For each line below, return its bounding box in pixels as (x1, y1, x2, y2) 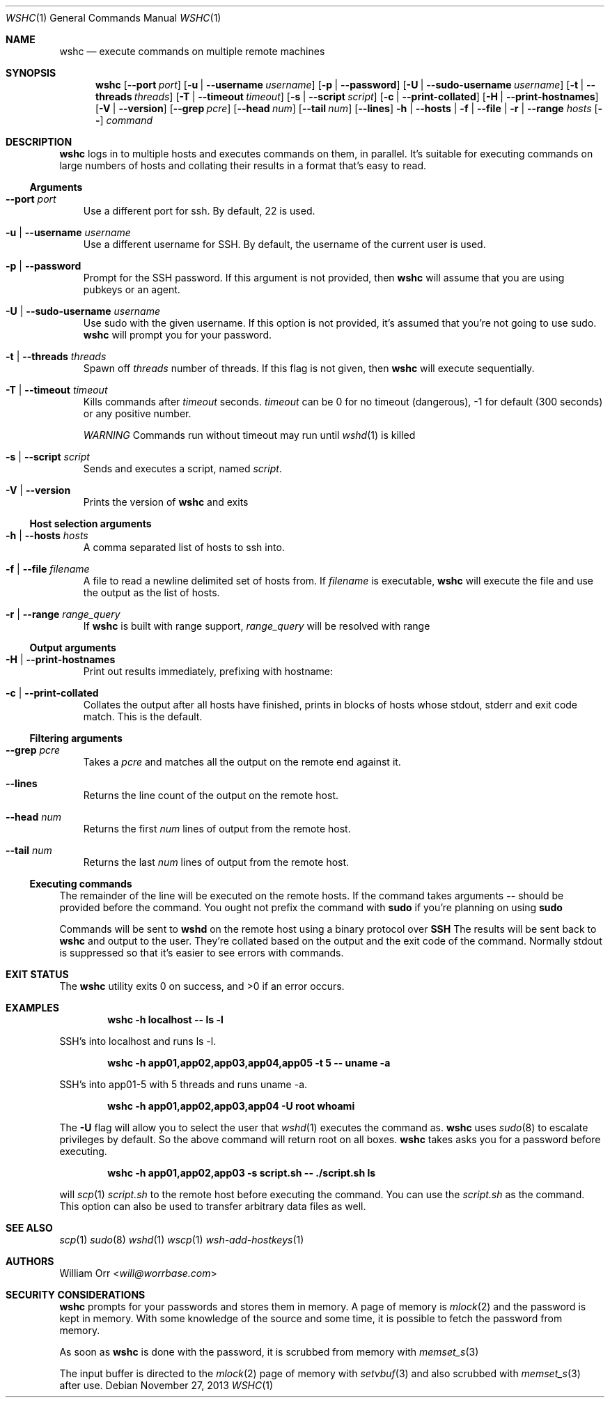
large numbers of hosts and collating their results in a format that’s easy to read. (59, 160, 426, 171)
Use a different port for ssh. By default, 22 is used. (83, 205, 315, 217)
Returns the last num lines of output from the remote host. (83, 856, 350, 868)
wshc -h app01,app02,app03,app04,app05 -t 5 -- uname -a (107, 1057, 391, 1069)
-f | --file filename (6, 563, 90, 575)
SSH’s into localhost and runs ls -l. (59, 1035, 217, 1047)
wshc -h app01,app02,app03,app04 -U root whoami (107, 1100, 355, 1112)
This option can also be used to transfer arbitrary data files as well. (59, 1200, 366, 1212)
